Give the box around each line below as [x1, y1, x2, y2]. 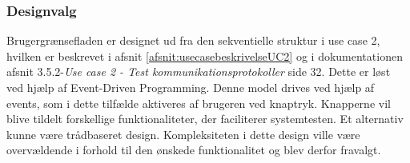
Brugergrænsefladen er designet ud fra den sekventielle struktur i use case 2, [6, 32, 380, 49]
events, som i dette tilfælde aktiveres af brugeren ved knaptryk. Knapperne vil [6, 94, 391, 111]
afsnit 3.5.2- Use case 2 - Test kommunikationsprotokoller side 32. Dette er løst [6, 63, 391, 80]
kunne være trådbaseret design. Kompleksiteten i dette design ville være [6, 125, 360, 142]
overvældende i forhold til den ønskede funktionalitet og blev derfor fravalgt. [6, 141, 381, 158]
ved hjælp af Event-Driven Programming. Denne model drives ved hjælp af [6, 79, 375, 95]
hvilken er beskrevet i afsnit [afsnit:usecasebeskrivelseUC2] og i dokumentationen [6, 47, 403, 64]
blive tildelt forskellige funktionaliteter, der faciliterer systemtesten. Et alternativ [6, 110, 404, 127]
